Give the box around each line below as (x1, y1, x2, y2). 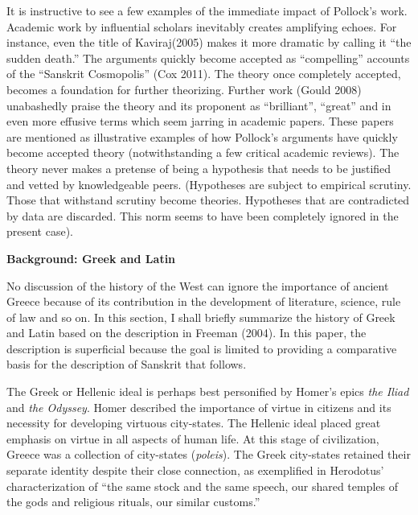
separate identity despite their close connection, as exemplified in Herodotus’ (6, 462, 384, 479)
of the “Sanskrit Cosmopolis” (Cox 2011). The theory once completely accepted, (6, 65, 401, 82)
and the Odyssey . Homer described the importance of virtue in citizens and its (6, 398, 391, 415)
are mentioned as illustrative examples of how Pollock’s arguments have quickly (6, 128, 398, 145)
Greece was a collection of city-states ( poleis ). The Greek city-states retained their (6, 446, 411, 463)
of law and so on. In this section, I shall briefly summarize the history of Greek (6, 308, 395, 325)
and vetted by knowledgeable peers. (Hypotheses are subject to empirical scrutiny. (6, 175, 412, 192)
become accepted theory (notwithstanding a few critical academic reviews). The (6, 144, 400, 161)
